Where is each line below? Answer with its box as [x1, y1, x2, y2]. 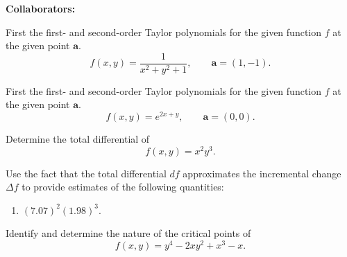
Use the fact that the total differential [6, 166, 167, 180]
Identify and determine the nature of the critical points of [6, 225, 251, 240]
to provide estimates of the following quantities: [22, 179, 224, 194]
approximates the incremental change [183, 166, 341, 180]
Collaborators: [6, 1, 76, 15]
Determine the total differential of [6, 132, 150, 146]
